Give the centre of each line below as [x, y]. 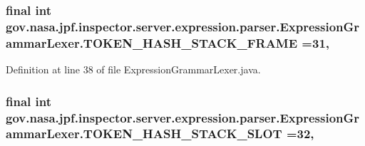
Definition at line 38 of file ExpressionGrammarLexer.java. [133, 69]
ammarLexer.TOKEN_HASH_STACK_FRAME [152, 42]
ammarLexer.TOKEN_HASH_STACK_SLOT [144, 134]
